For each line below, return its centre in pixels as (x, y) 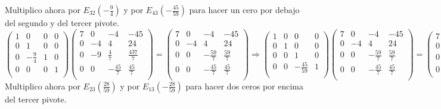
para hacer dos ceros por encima (245, 86)
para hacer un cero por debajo (244, 9)
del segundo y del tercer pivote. (62, 23)
